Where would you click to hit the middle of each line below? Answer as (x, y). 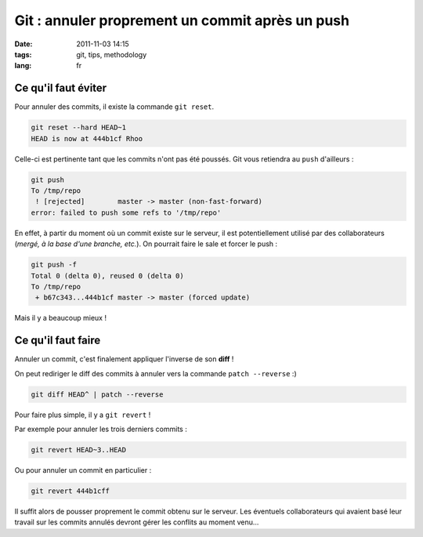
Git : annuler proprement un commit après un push (182, 20)
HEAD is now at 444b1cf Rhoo (87, 138)
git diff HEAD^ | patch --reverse (97, 394)
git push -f (54, 265)
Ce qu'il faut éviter (61, 88)
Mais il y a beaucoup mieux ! (61, 318)
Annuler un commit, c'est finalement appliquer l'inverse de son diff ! (124, 359)
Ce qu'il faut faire (58, 341)
